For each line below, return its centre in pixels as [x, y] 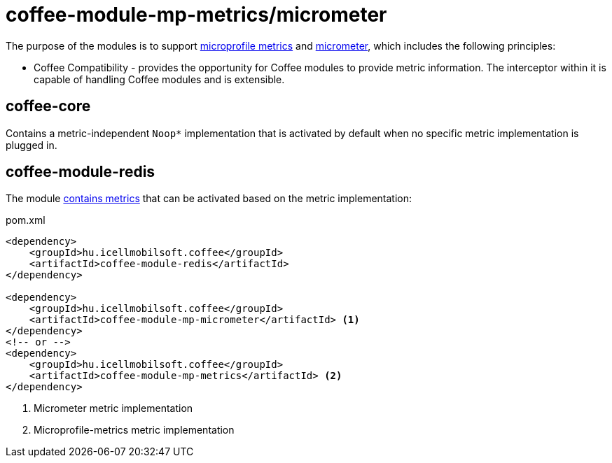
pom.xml [26, 220]
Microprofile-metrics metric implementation [134, 430]
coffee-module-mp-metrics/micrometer [196, 15]
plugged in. [32, 145]
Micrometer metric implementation [113, 408]
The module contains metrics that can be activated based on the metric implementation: [209, 199]
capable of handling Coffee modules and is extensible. [159, 79]
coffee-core [48, 106]
